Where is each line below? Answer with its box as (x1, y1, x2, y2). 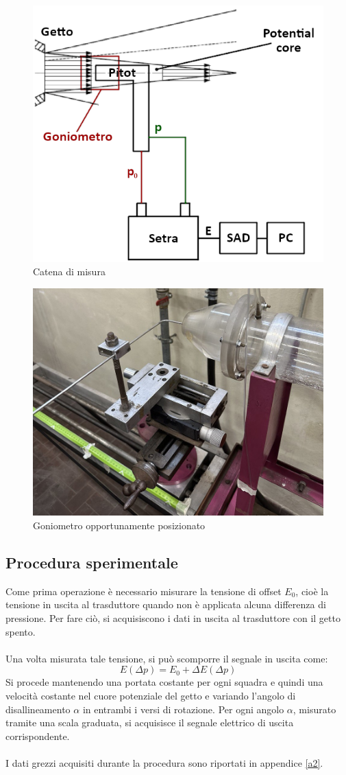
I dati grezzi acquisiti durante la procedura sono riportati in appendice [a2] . (5, 756, 323, 770)
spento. (5, 624, 36, 638)
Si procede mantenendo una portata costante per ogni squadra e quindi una (5, 675, 323, 689)
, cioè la (295, 583, 329, 598)
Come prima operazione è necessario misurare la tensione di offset (5, 583, 282, 598)
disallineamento (5, 702, 71, 716)
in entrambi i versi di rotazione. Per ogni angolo (82, 702, 284, 716)
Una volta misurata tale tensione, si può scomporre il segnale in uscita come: (5, 651, 328, 665)
